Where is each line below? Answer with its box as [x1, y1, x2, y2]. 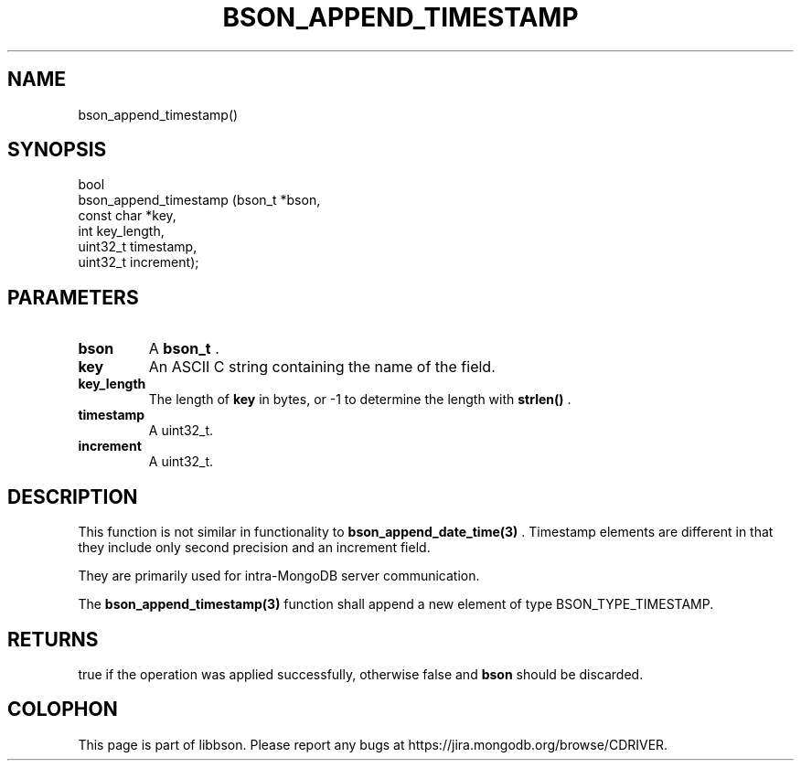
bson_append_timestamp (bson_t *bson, [78, 192, 321, 208]
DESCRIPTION [7, 485, 138, 508]
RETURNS [7, 627, 99, 651]
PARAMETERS [7, 285, 139, 309]
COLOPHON [7, 698, 118, 721]
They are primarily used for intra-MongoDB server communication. [78, 568, 480, 584]
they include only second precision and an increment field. [78, 539, 431, 556]
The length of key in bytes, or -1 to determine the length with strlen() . [148, 391, 571, 408]
